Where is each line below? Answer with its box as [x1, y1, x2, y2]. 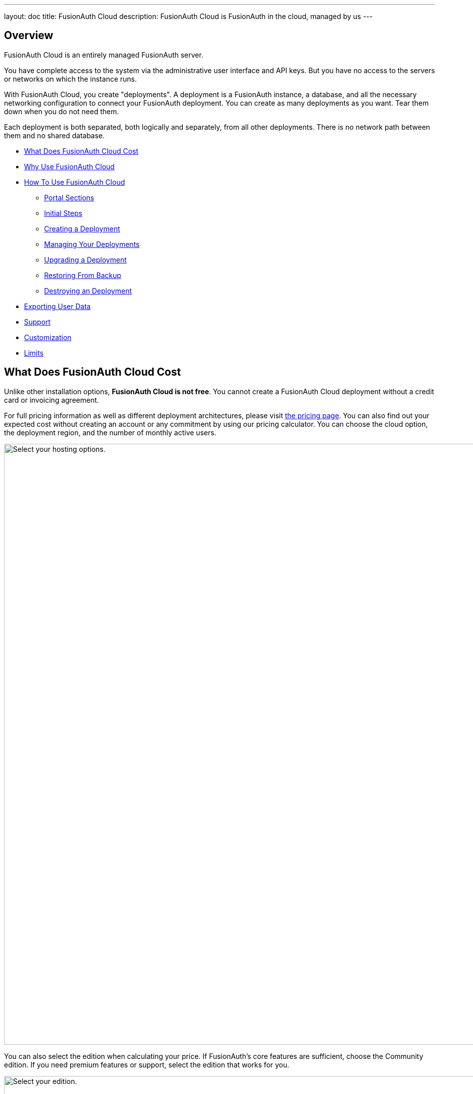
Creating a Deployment [44, 224, 120, 233]
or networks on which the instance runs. [4, 74, 137, 83]
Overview [4, 29, 54, 42]
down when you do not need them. [4, 107, 119, 116]
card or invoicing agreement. [4, 395, 99, 404]
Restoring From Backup [44, 270, 121, 280]
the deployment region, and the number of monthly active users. [4, 428, 216, 437]
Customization [24, 333, 72, 342]
